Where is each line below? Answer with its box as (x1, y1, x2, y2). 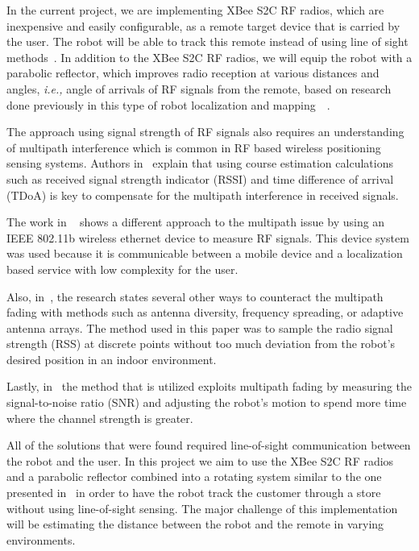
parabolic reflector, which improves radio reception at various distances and (6, 64, 380, 81)
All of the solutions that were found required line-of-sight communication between (6, 437, 411, 454)
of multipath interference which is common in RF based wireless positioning (6, 139, 381, 155)
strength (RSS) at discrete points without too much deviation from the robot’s (6, 335, 396, 352)
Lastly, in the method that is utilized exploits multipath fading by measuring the (6, 378, 413, 395)
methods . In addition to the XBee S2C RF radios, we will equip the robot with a (6, 48, 413, 65)
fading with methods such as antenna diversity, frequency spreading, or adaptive (6, 304, 404, 321)
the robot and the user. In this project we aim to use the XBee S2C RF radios (6, 452, 394, 469)
